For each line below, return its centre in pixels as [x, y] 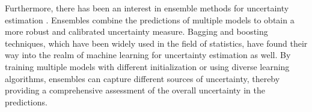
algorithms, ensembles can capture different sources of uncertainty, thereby [142, 78]
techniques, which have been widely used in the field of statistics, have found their [156, 43]
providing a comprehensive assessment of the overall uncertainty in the [135, 90]
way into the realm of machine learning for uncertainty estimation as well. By [148, 55]
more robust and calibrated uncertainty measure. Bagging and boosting [136, 31]
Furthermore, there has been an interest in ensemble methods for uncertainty [147, 8]
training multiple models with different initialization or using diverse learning [147, 66]
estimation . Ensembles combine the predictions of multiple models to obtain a [150, 19]
